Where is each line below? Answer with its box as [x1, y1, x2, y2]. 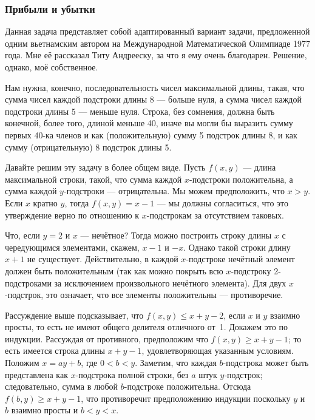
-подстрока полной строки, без [75, 368, 189, 381]
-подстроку [231, 264, 271, 277]
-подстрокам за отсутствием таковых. [146, 208, 284, 221]
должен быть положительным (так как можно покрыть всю [5, 264, 223, 277]
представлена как [5, 368, 68, 381]
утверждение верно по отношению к [5, 208, 140, 221]
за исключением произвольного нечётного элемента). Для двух [54, 276, 286, 289]
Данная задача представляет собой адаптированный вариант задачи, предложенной [5, 25, 310, 38]
